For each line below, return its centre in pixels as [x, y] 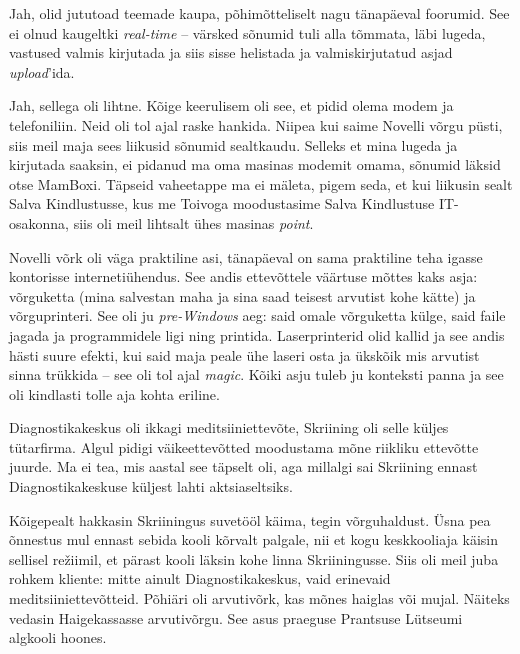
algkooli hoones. [58, 637]
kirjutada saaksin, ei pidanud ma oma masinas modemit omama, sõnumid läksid [255, 164]
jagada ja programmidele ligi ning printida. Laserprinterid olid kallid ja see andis [257, 334]
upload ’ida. [42, 71]
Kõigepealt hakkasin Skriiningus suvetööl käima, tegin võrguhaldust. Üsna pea [250, 519]
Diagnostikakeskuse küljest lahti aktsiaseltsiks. [151, 486]
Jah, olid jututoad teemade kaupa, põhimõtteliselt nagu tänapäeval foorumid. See [259, 13]
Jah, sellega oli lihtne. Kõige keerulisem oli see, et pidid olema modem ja [231, 105]
